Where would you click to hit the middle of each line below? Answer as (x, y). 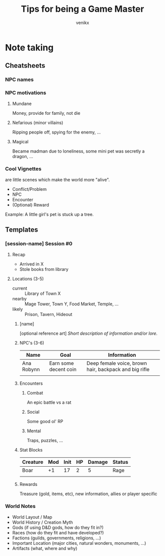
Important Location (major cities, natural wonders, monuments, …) (79, 543)
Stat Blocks (31, 450)
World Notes (20, 506)
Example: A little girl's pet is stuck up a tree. (50, 214)
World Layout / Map (32, 517)
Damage (98, 462)
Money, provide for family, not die (46, 113)
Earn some (61, 363)
